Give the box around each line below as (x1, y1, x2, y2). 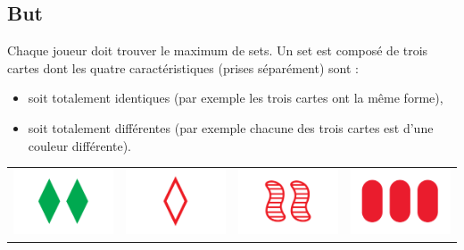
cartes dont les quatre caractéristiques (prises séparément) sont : (7, 58, 359, 77)
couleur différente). (28, 136, 131, 154)
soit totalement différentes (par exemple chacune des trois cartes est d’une (28, 118, 434, 137)
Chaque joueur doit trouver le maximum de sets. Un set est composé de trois (7, 41, 428, 60)
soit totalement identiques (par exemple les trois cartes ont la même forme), (28, 88, 443, 107)
